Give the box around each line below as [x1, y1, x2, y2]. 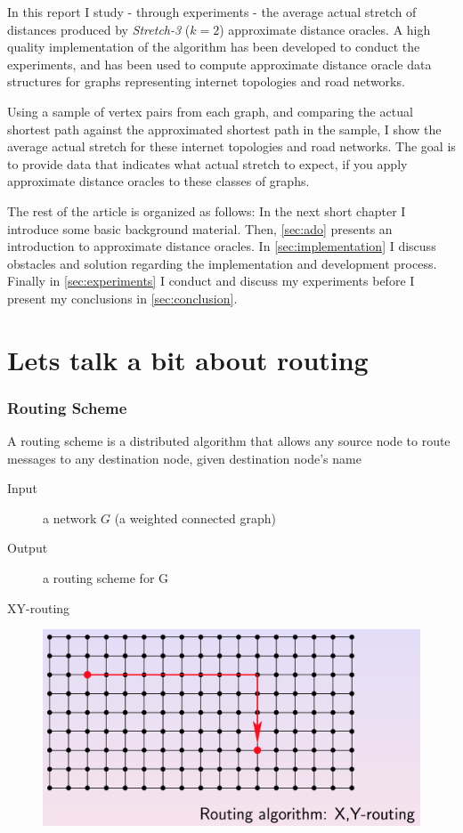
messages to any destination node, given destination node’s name [7, 449, 361, 467]
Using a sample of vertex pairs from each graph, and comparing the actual [7, 101, 413, 120]
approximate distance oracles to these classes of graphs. [7, 172, 310, 190]
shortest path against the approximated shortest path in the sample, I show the [7, 119, 442, 138]
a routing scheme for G [43, 569, 169, 587]
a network [43, 508, 97, 527]
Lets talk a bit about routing [7, 341, 369, 377]
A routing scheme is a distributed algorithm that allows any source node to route [7, 432, 451, 450]
